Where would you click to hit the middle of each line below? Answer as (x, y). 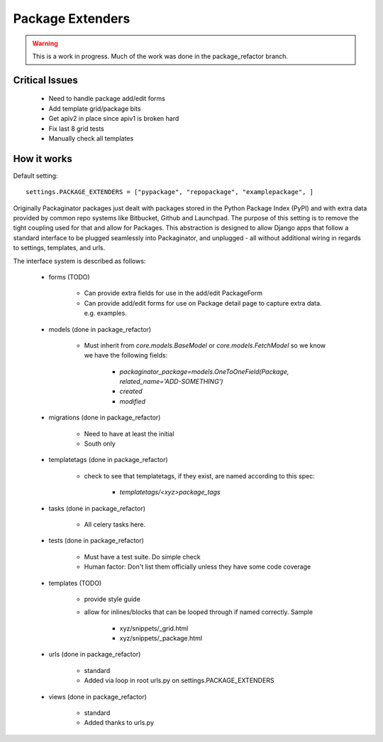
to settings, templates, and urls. (59, 248)
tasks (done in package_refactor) (97, 508)
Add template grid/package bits (95, 108)
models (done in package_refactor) (100, 329)
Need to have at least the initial (129, 434)
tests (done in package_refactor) (96, 541)
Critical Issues (45, 80)
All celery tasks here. (115, 524)
